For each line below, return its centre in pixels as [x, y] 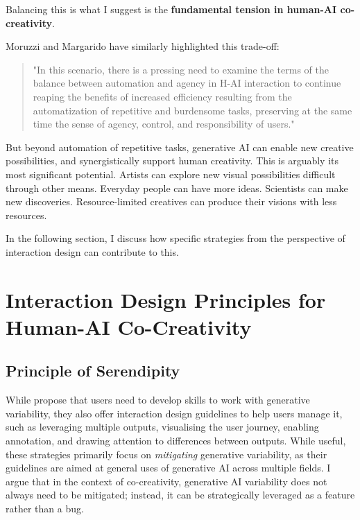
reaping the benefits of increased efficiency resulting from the [162, 96]
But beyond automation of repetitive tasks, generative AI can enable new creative [180, 147]
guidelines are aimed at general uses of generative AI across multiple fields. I [168, 468]
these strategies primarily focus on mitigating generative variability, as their [166, 454]
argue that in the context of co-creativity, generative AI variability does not [166, 481]
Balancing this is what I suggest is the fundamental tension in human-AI [171, 9]
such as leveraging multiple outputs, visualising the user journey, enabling [162, 427]
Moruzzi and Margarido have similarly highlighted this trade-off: [143, 46]
